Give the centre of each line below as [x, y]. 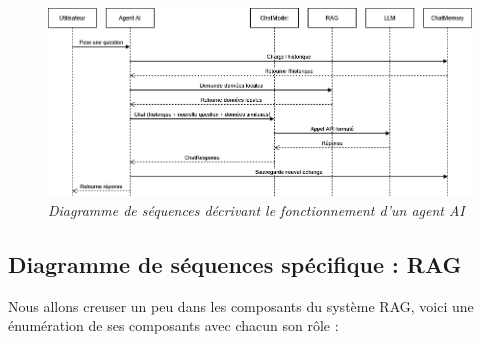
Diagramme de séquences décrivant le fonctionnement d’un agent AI [256, 209]
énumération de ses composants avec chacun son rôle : [173, 325]
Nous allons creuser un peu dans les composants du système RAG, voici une [241, 305]
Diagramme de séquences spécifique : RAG [235, 263]
